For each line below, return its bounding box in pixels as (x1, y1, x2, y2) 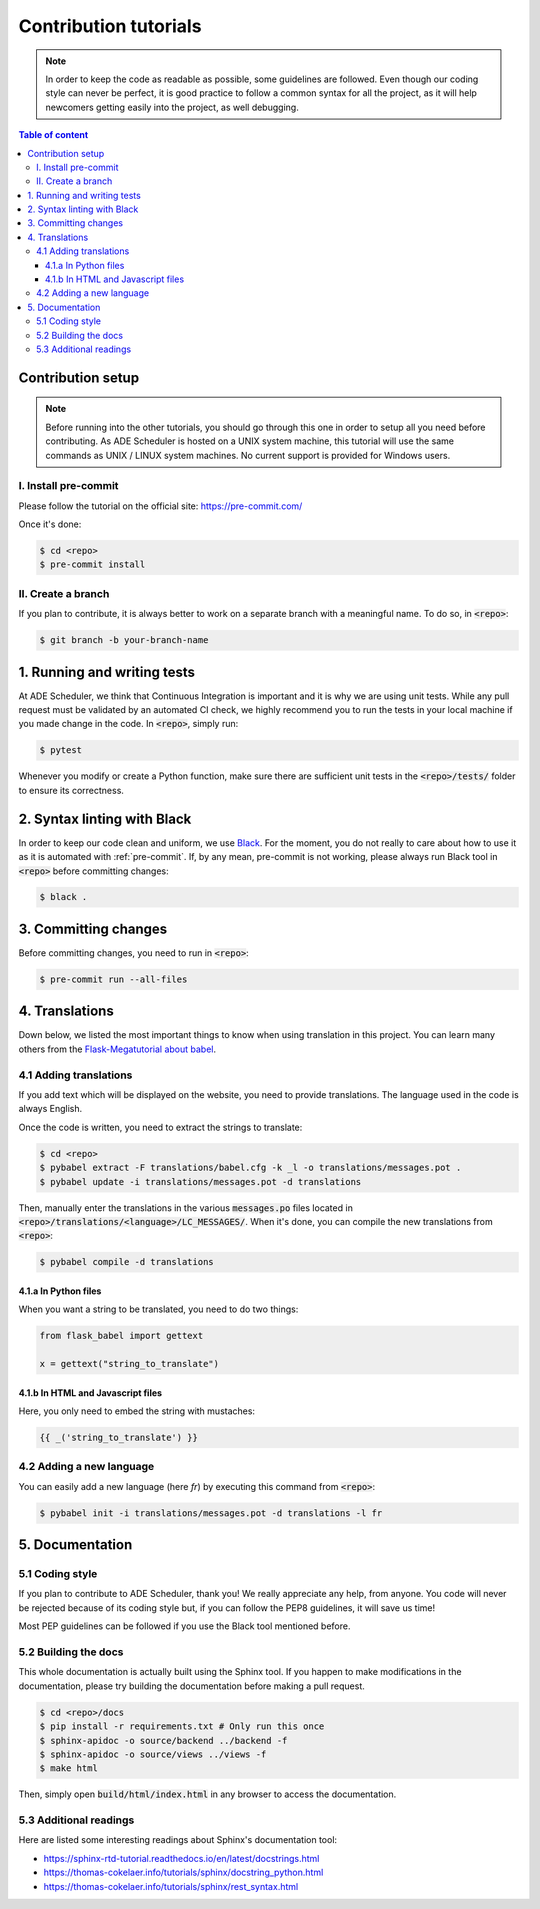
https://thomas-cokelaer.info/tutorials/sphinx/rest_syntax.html (43, 1880, 299, 1892)
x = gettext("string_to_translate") (39, 1358, 220, 1370)
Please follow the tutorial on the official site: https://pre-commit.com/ (18, 500, 303, 512)
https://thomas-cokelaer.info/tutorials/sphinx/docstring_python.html (43, 1866, 324, 1879)
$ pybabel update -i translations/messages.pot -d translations (39, 1176, 362, 1187)
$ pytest (39, 745, 83, 756)
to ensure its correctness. (18, 784, 125, 796)
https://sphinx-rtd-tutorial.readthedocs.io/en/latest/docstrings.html (43, 1852, 320, 1864)
